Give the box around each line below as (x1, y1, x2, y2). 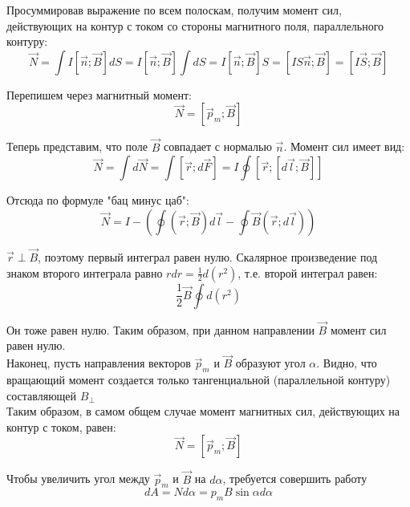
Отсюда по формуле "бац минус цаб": (6, 192, 189, 209)
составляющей (6, 387, 77, 404)
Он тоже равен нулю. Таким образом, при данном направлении (6, 321, 315, 338)
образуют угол (235, 355, 306, 371)
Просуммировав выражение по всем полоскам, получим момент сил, (6, 2, 342, 18)
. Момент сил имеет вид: (283, 138, 405, 155)
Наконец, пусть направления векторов (6, 355, 191, 371)
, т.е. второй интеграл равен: (237, 264, 378, 281)
